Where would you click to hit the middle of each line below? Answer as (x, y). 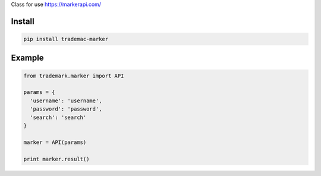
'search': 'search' (58, 117)
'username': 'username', (66, 100)
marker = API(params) (55, 142)
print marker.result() (56, 159)
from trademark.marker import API (74, 76)
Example (27, 58)
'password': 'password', (66, 109)
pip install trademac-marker (66, 39)
